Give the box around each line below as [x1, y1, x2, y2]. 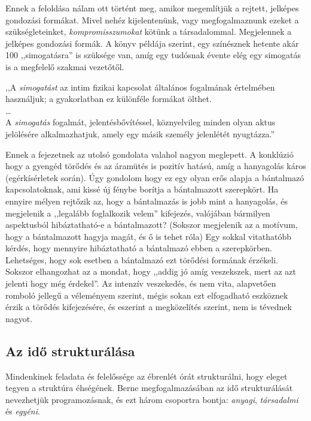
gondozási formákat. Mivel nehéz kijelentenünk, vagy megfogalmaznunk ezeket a [5, 13, 299, 26]
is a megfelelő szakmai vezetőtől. [5, 60, 124, 73]
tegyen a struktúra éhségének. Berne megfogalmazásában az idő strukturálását [5, 381, 293, 394]
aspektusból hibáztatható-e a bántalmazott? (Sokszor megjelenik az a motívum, [5, 218, 298, 231]
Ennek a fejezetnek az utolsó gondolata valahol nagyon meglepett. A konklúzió [5, 148, 294, 160]
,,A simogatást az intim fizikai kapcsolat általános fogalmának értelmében [5, 80, 275, 93]
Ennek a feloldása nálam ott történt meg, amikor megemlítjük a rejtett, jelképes [5, 2, 299, 14]
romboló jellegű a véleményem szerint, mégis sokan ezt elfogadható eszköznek [5, 288, 288, 301]
